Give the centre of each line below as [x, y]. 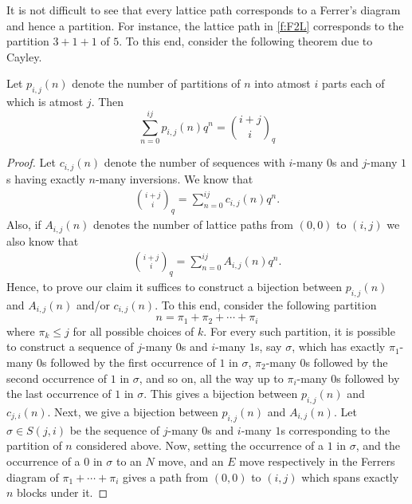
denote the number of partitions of [156, 83]
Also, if [24, 224]
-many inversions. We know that [174, 178]
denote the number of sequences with [194, 162]
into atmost [283, 83]
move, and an [191, 461]
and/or [93, 304]
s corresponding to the [335, 429]
